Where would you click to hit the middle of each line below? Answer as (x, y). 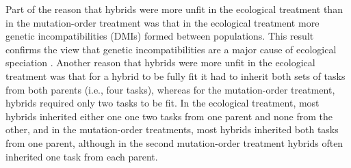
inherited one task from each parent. (82, 156)
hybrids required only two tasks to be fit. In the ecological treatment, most (162, 103)
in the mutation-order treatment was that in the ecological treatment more (162, 22)
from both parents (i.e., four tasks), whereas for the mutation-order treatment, (170, 89)
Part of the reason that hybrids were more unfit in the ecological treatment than (174, 9)
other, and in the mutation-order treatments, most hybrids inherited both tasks (172, 129)
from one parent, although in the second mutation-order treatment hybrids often (174, 142)
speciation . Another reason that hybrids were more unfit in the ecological (160, 62)
